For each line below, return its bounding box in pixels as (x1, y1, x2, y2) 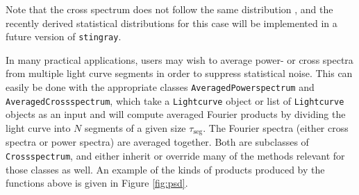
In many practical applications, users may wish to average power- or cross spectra (6, 52, 353, 67)
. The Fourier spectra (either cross (203, 120, 349, 135)
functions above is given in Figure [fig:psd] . (6, 176, 188, 190)
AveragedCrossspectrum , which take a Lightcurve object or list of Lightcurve (6, 93, 344, 108)
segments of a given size (84, 120, 186, 135)
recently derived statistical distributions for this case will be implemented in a (6, 15, 337, 30)
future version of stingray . (6, 29, 122, 44)
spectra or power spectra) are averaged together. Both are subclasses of (6, 135, 309, 149)
